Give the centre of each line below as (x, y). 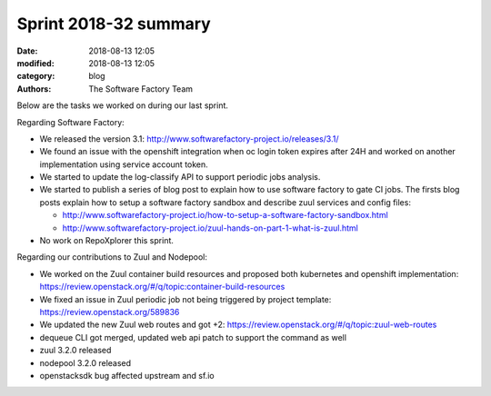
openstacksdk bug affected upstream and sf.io (127, 375)
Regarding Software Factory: (70, 122)
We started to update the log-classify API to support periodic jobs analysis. (180, 177)
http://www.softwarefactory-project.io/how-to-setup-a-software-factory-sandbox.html (225, 215)
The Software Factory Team (141, 89)
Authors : (34, 89)
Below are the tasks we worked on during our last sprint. (123, 105)
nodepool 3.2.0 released (85, 362)
